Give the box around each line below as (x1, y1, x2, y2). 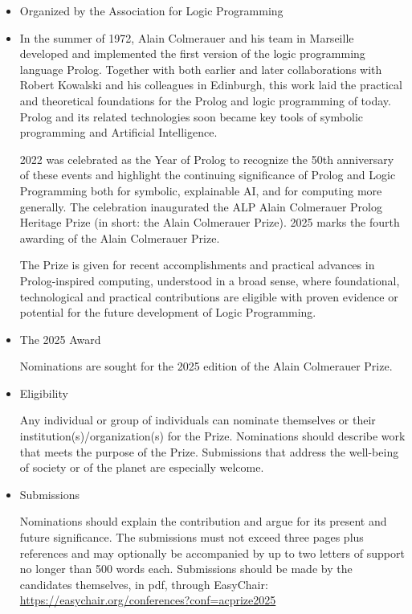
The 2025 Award (19, 330, 101, 347)
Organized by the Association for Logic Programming (19, 2, 284, 18)
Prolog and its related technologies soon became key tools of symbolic (19, 108, 364, 125)
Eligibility (19, 384, 68, 401)
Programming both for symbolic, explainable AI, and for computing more (19, 182, 382, 199)
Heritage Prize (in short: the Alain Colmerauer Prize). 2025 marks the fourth (19, 214, 400, 231)
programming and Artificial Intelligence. (19, 124, 218, 141)
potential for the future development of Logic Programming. (19, 304, 316, 321)
